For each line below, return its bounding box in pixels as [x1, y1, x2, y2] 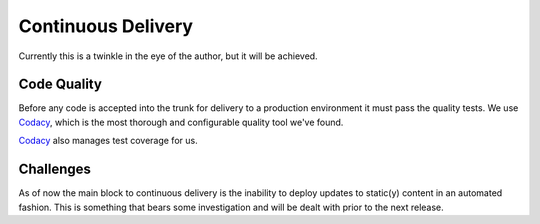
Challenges [18, 161, 92, 178]
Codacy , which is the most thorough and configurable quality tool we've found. [18, 116, 344, 128]
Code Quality [18, 76, 102, 93]
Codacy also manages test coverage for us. [18, 135, 199, 147]
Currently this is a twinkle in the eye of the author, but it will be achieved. [18, 50, 319, 62]
